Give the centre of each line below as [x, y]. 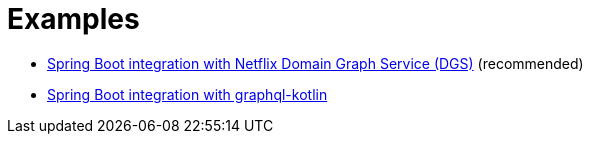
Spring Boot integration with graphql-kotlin [187, 94]
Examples [73, 19]
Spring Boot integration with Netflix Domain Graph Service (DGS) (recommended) [315, 63]
